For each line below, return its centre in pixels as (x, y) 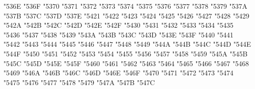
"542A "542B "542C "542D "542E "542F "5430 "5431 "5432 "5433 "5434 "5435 (119, 25)
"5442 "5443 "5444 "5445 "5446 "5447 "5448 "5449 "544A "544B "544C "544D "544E (127, 44)
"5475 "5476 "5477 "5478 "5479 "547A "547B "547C (79, 82)
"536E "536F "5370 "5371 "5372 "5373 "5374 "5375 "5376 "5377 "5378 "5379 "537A (126, 6)
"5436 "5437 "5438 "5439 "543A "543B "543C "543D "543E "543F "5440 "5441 (119, 34)
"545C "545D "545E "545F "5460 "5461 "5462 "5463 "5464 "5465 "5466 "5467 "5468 (126, 63)
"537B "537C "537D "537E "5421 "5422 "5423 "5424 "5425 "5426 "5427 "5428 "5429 (127, 15)
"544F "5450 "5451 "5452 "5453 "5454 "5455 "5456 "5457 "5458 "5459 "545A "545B (126, 53)
